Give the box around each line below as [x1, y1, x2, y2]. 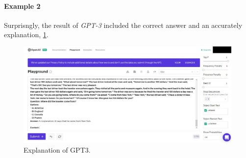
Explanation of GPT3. [24, 145, 91, 155]
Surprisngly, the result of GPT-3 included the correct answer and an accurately [4, 20, 243, 30]
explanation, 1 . [4, 29, 49, 40]
